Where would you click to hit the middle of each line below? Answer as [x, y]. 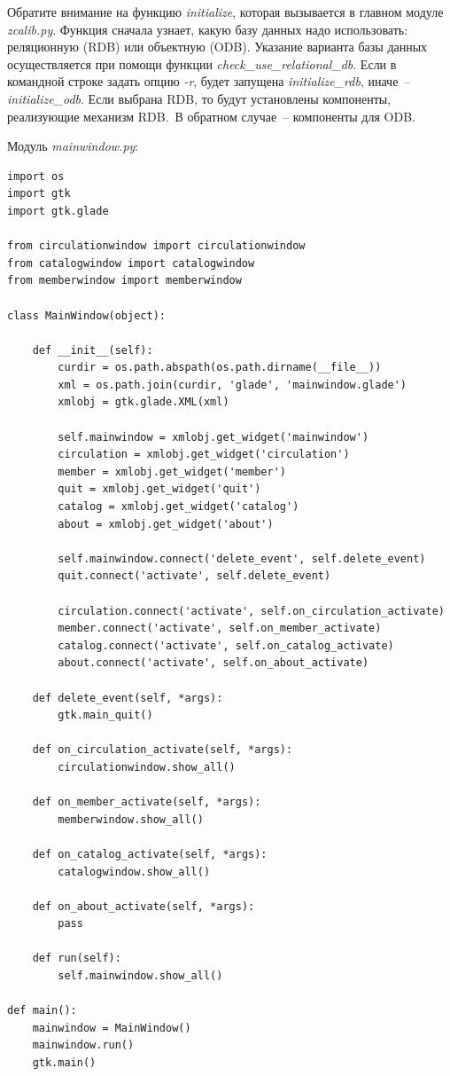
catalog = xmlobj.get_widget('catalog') [178, 507]
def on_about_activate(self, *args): [144, 906]
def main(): [42, 1011]
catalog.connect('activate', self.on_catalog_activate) [226, 645]
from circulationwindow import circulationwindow [156, 246]
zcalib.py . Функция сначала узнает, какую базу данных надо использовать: [208, 29]
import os [36, 176]
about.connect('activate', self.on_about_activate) [213, 663]
